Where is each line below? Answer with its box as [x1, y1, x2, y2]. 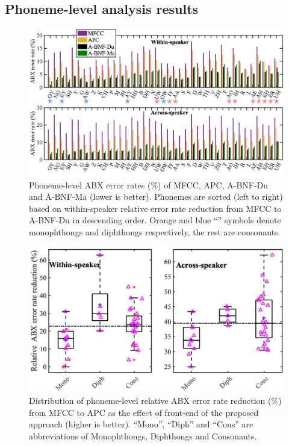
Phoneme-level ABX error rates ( [29, 178, 151, 191]
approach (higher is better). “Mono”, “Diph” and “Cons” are [29, 418, 253, 430]
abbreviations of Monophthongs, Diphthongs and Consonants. [29, 429, 257, 442]
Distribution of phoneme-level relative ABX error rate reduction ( [29, 394, 272, 406]
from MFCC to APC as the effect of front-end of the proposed [29, 406, 259, 418]
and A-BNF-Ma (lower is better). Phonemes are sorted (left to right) [29, 190, 283, 203]
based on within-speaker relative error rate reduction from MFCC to [29, 202, 282, 214]
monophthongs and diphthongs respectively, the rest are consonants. [29, 225, 281, 238]
